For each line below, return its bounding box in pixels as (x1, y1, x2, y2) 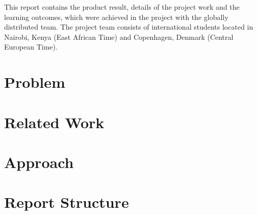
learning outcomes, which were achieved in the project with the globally (4, 11, 228, 22)
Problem (4, 71, 65, 92)
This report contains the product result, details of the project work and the (4, 2, 240, 12)
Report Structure (4, 192, 129, 212)
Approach (4, 151, 74, 172)
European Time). (4, 41, 58, 52)
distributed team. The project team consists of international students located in (4, 21, 253, 32)
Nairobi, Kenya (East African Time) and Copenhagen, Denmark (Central (4, 31, 234, 42)
